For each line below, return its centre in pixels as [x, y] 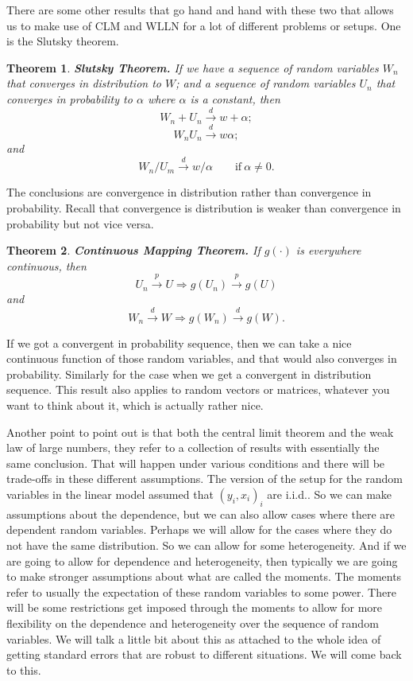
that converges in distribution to [84, 83]
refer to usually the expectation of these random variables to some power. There [201, 591]
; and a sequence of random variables [266, 83]
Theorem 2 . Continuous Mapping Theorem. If [133, 250]
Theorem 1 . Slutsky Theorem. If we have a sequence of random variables [193, 67]
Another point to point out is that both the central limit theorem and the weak [200, 432]
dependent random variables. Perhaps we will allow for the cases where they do [199, 529]
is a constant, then [235, 98]
